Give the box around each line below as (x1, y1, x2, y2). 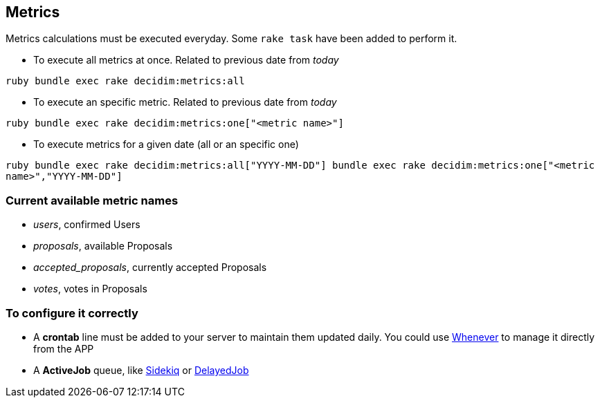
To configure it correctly (6, 306, 138, 320)
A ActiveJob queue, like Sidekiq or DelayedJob (33, 364, 249, 376)
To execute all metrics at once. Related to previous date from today (33, 54, 339, 66)
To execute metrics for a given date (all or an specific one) (33, 138, 299, 151)
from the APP (33, 342, 94, 355)
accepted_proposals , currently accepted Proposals (33, 261, 267, 274)
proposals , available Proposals (33, 240, 173, 252)
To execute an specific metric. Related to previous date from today (33, 96, 337, 109)
